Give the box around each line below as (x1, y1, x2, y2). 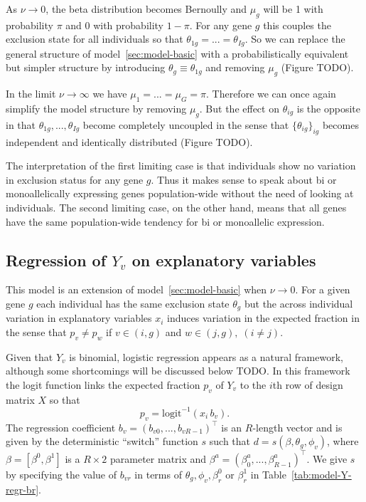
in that (6, 117, 36, 132)
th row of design (272, 377, 343, 392)
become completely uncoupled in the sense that (82, 117, 289, 132)
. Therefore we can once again (206, 86, 336, 101)
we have (92, 86, 127, 101)
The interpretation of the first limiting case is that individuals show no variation (6, 158, 356, 173)
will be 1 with (263, 1, 323, 16)
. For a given (295, 282, 350, 297)
